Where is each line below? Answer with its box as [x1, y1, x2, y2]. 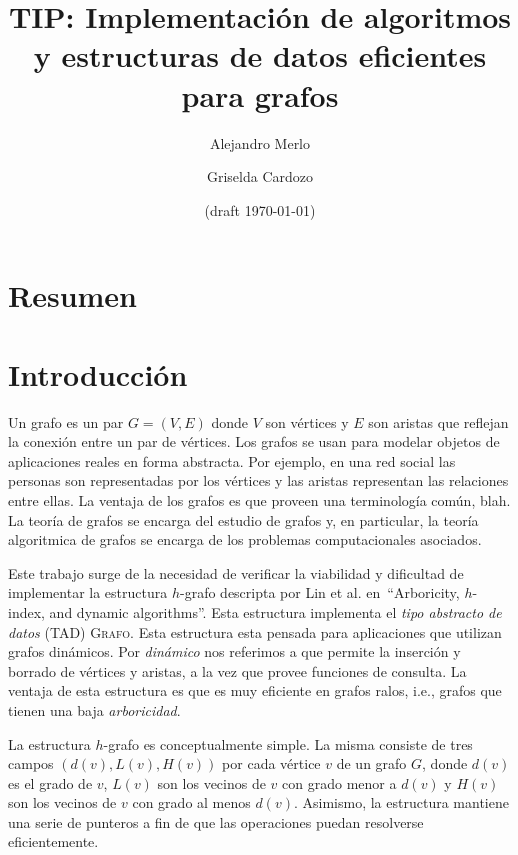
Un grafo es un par [8, 411, 124, 432]
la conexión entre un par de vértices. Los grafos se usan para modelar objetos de [8, 431, 500, 452]
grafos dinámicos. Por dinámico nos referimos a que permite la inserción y [8, 641, 461, 662]
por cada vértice [222, 753, 321, 774]
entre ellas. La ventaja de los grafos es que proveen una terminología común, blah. [8, 489, 511, 510]
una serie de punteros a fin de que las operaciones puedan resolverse [8, 811, 424, 832]
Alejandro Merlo [209, 132, 311, 153]
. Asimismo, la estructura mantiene [293, 792, 509, 813]
